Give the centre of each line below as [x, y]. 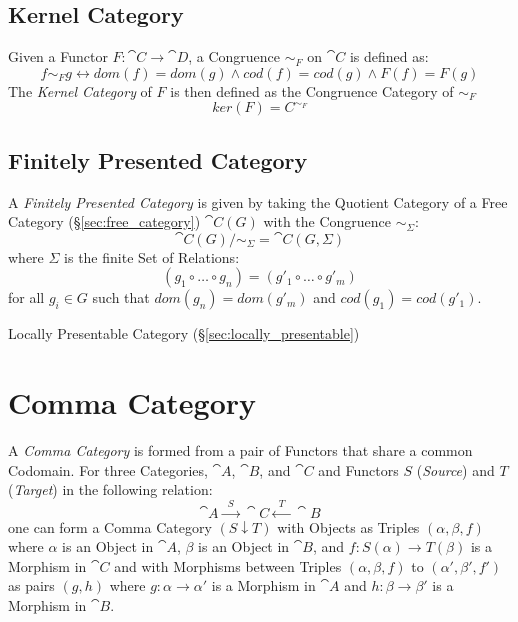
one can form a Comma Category [110, 526]
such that [121, 297]
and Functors [358, 469]
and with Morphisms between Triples [228, 565]
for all [26, 297]
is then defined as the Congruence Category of [312, 90]
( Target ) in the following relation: [110, 489]
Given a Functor [58, 56]
